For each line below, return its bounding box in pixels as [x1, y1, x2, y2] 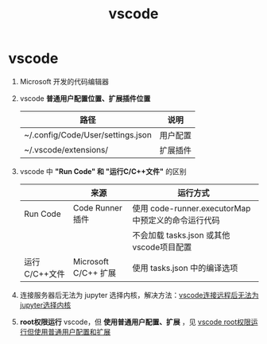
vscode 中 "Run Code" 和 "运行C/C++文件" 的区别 [19, 166, 187, 176]
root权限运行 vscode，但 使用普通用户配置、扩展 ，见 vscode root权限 [19, 317, 252, 327]
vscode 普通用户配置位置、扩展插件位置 [19, 93, 151, 103]
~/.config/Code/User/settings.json [23, 129, 153, 140]
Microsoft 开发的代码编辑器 [19, 76, 110, 86]
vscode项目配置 [132, 242, 192, 253]
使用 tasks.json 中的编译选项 [132, 262, 238, 273]
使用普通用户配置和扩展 [33, 327, 111, 336]
